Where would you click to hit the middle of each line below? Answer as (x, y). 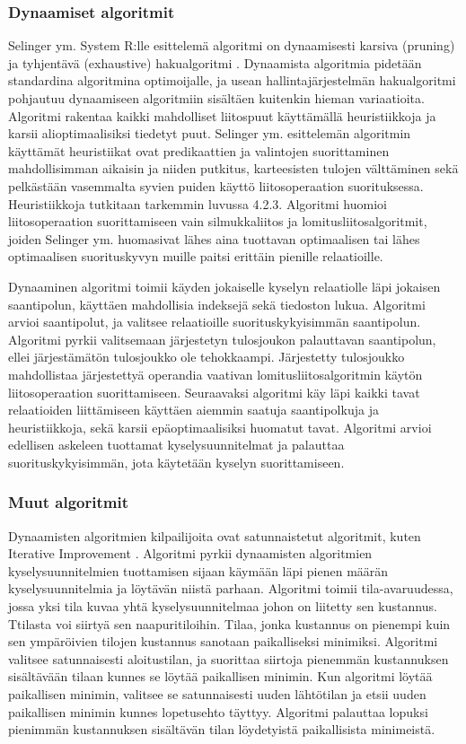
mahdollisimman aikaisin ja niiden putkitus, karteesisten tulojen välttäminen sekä (233, 168)
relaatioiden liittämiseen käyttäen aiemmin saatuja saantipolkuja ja (193, 410)
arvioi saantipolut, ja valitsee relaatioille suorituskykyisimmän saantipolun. (215, 322)
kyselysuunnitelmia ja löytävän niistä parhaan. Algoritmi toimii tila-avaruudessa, (231, 588)
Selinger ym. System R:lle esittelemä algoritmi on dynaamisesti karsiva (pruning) (232, 45)
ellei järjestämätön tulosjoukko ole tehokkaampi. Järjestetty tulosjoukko (207, 357)
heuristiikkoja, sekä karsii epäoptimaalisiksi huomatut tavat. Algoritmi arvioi (220, 427)
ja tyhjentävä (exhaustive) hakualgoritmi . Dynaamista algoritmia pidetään (215, 62)
